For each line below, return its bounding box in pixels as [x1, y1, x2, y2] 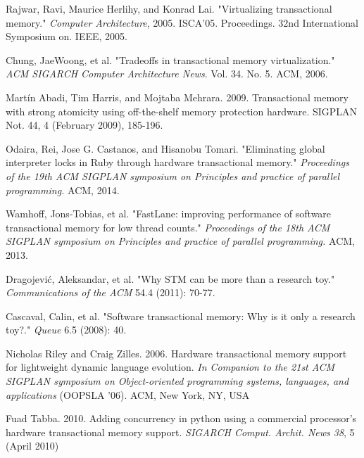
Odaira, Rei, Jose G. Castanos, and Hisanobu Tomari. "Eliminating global [6, 141, 325, 155]
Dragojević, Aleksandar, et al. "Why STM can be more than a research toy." [6, 271, 335, 286]
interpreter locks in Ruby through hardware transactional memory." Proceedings [6, 155, 349, 170]
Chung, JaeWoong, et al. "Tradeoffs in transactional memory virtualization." [6, 52, 335, 67]
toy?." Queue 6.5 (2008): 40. [6, 322, 127, 337]
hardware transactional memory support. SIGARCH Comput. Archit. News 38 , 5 [6, 424, 355, 439]
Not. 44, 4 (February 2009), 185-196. [6, 117, 163, 132]
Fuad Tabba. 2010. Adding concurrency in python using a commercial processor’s [6, 411, 357, 426]
